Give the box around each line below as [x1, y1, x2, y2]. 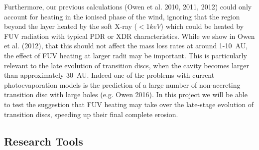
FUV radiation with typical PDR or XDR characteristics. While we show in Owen [4, 30, 255, 41]
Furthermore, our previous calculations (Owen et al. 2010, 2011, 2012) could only [4, 1, 252, 11]
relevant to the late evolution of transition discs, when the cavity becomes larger [4, 60, 249, 70]
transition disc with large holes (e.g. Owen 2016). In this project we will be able [4, 89, 248, 100]
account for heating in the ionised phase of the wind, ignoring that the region [4, 11, 240, 21]
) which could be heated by [160, 21, 244, 31]
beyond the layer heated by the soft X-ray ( [4, 21, 137, 31]
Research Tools [4, 133, 83, 149]
